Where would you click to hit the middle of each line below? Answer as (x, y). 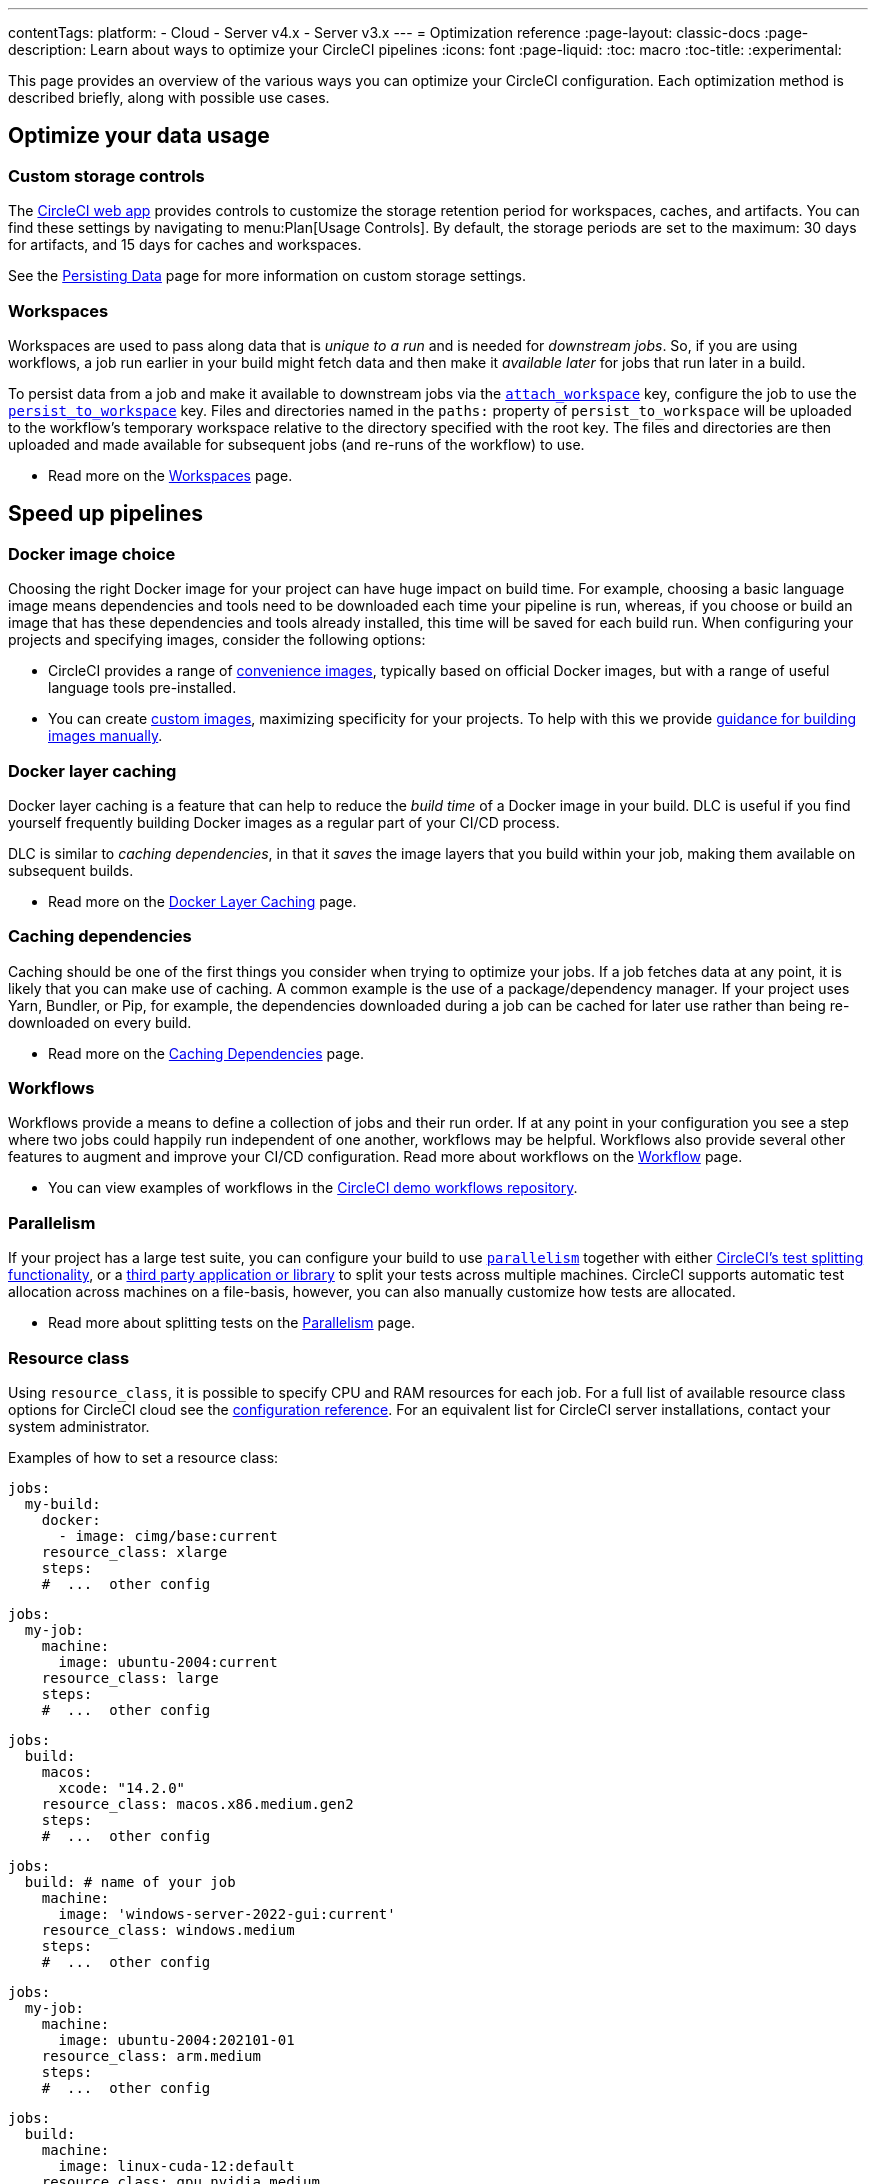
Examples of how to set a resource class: (143, 1457)
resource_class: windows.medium (168, 1929)
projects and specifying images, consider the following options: (217, 640)
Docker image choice (92, 553)
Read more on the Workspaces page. (170, 475)
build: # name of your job (130, 1881)
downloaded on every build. (100, 1022)
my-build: (62, 1503)
